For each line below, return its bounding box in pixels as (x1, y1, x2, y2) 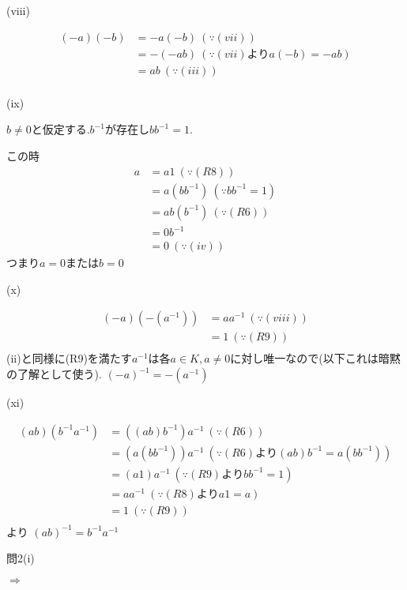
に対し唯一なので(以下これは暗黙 (230, 350, 401, 366)
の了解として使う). (6, 366, 102, 382)
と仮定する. (31, 121, 90, 137)
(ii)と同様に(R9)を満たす (6, 350, 132, 366)
